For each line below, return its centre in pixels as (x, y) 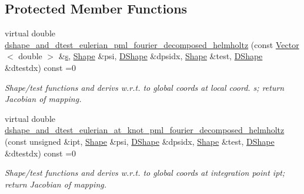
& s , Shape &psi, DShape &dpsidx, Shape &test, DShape (161, 56)
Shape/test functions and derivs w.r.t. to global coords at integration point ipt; (145, 173)
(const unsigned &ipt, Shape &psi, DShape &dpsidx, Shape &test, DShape (140, 141)
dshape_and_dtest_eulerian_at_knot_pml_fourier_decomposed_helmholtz (145, 130)
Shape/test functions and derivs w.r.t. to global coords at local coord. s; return (145, 87)
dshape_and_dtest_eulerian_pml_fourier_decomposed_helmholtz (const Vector (152, 44)
